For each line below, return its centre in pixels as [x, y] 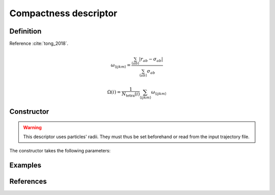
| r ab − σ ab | [151, 60]
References [28, 182]
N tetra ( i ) [131, 95]
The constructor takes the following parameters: [60, 151]
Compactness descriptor [63, 13]
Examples [25, 165]
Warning [32, 127]
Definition [25, 31]
